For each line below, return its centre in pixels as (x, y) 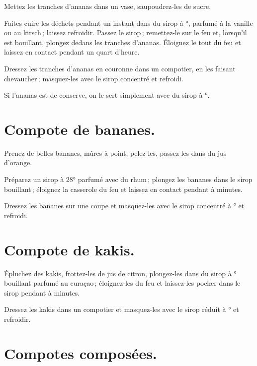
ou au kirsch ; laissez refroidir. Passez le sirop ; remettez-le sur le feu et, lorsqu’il (126, 32)
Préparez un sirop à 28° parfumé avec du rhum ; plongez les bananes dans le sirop (128, 179)
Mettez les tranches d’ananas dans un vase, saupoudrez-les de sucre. (108, 6)
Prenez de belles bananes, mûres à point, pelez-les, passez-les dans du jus (115, 152)
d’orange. (18, 162)
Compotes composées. (81, 353)
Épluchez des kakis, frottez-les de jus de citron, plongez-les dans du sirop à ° (120, 273)
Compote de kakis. (69, 249)
